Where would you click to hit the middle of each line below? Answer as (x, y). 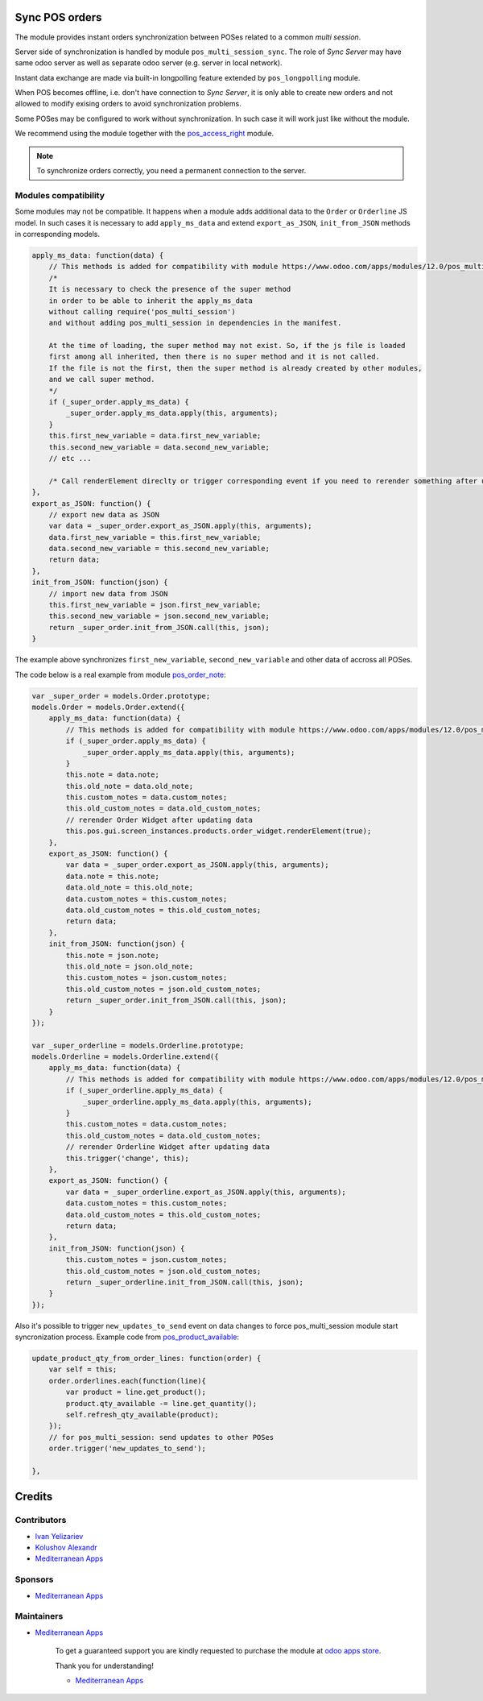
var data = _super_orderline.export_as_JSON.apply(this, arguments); (206, 1192)
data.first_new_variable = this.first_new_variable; (155, 537)
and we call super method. (102, 380)
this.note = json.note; (113, 955)
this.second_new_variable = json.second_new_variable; (159, 616)
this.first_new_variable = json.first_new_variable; (155, 605)
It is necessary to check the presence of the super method (170, 289)
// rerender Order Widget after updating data (159, 819)
